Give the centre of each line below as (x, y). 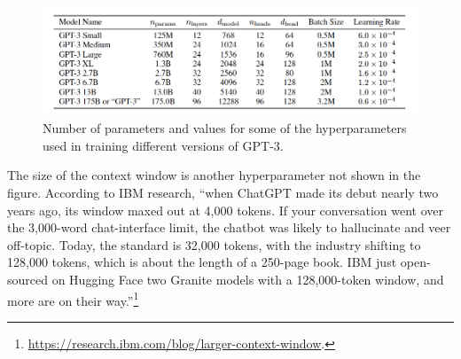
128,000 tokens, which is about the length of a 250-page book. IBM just (202, 262)
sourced (28, 279)
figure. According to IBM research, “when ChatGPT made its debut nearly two (223, 192)
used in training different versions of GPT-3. (163, 145)
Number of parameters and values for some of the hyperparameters (225, 128)
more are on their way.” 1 (73, 299)
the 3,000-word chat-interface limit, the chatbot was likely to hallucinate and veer (229, 227)
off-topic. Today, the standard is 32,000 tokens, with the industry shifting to (214, 244)
